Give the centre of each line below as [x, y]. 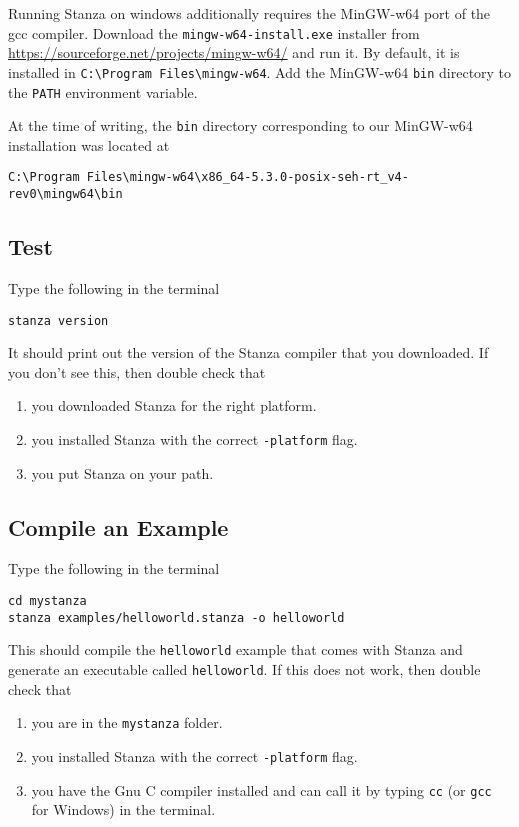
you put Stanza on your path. [122, 472]
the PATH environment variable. [103, 91]
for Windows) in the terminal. [123, 809]
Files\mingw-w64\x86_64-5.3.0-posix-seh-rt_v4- [247, 177]
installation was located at [89, 144]
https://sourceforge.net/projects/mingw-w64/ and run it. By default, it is [234, 52]
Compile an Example [118, 526]
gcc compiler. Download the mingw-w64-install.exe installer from [214, 32]
